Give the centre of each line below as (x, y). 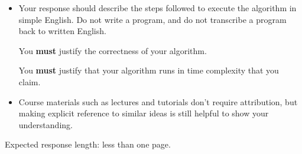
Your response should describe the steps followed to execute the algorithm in (158, 8)
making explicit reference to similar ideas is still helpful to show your (144, 113)
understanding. (46, 124)
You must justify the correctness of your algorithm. (113, 50)
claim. (30, 81)
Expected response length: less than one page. (88, 144)
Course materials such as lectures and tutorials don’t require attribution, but (158, 101)
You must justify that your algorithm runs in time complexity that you (149, 70)
